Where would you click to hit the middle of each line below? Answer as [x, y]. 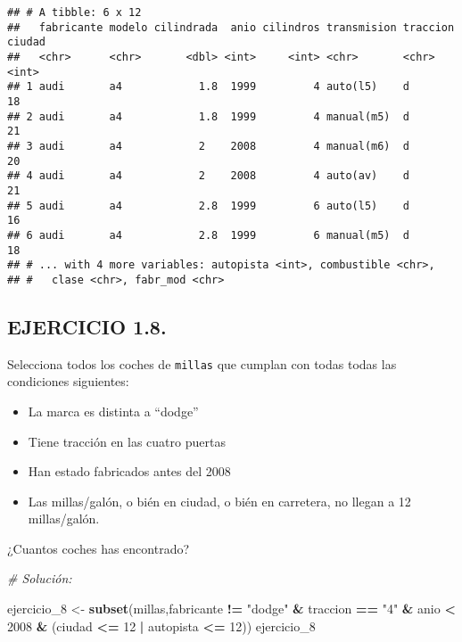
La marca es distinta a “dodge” [113, 411]
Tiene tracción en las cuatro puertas [127, 441]
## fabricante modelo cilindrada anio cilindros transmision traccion [231, 27]
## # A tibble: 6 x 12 [74, 12]
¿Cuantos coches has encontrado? [99, 548]
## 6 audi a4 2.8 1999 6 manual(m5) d [209, 235]
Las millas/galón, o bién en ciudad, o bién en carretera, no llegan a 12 [219, 501]
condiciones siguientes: [68, 381]
